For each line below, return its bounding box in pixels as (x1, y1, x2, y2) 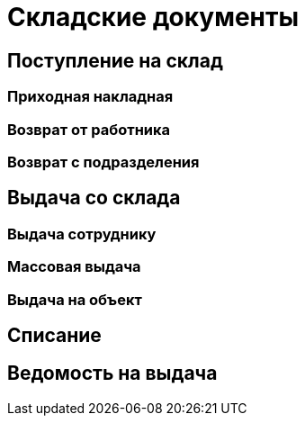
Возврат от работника (7, 120, 171, 139)
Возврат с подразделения (7, 152, 200, 171)
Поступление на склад (7, 49, 223, 72)
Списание (7, 323, 102, 346)
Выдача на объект (7, 290, 142, 309)
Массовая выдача (7, 257, 141, 276)
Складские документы (7, 2, 299, 32)
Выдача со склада (7, 186, 181, 210)
